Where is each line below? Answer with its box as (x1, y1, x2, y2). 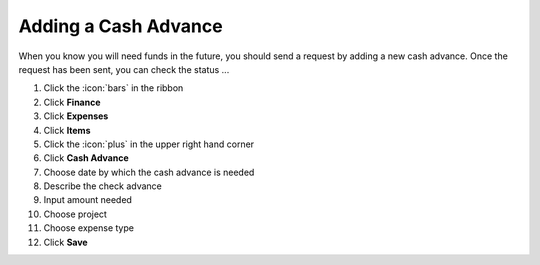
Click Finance (43, 96, 101, 108)
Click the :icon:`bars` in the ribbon (43, 82, 184, 94)
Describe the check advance (43, 180, 162, 192)
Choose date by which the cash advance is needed (43, 166, 255, 178)
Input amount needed (43, 194, 132, 206)
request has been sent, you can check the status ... (18, 63, 230, 75)
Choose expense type (43, 222, 135, 234)
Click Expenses (43, 110, 109, 122)
